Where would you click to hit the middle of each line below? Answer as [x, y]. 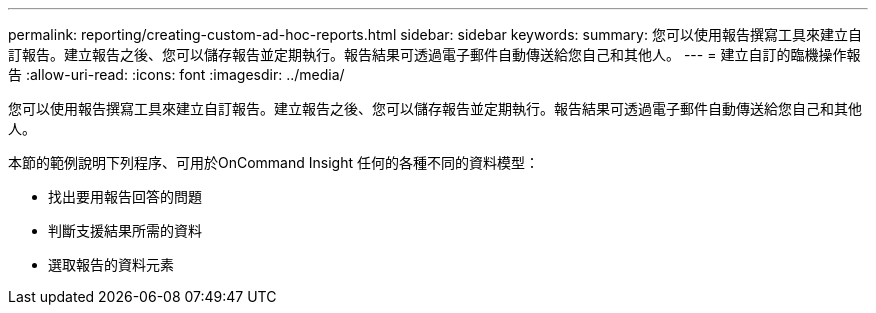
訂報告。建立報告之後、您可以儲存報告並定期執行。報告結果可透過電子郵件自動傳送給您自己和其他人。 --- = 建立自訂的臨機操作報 [434, 54]
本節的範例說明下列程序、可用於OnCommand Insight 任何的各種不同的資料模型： [273, 162]
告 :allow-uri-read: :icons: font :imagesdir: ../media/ [176, 74]
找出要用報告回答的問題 [125, 196]
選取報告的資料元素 [111, 264]
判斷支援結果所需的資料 [125, 230]
